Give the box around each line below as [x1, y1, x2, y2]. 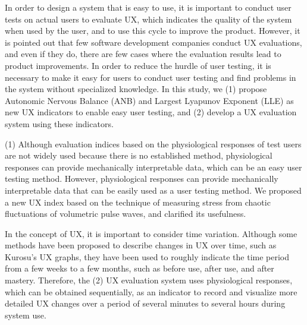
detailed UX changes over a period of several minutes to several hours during [5, 297, 286, 310]
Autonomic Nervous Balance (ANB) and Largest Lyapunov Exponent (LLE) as [5, 94, 294, 106]
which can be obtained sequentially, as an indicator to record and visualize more [5, 285, 297, 298]
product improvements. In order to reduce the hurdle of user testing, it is [5, 59, 271, 71]
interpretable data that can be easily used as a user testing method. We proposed [5, 184, 302, 196]
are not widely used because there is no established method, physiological [5, 149, 272, 162]
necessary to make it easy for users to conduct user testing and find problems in [5, 71, 296, 83]
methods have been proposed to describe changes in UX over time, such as [5, 239, 277, 251]
